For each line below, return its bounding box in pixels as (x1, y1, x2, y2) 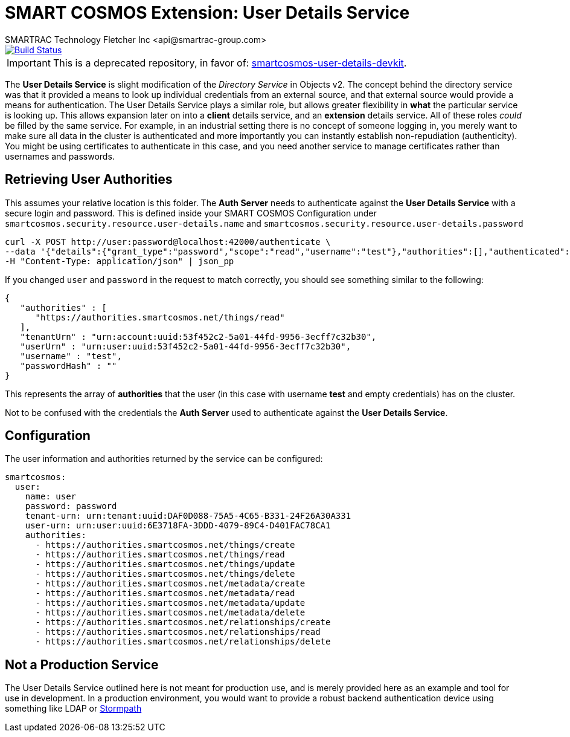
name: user (25, 492, 77, 502)
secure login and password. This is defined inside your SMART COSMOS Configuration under (5, 207, 377, 218)
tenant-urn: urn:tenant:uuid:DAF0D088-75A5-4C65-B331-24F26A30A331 (25, 511, 351, 521)
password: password (25, 501, 117, 511)
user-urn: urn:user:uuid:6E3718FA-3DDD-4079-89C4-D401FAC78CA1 (25, 521, 331, 531)
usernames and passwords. (5, 151, 115, 161)
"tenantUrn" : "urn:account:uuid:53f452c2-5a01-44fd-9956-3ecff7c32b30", (20, 331, 377, 342)
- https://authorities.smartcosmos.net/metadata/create (35, 579, 306, 589)
